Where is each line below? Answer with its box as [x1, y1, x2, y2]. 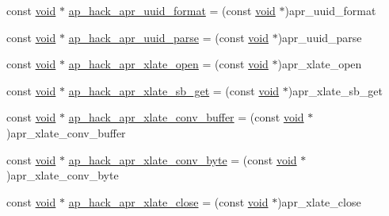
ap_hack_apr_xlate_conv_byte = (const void [68, 151, 297, 168]
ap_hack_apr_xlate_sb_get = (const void [68, 82, 280, 98]
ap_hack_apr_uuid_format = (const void [68, 2, 276, 18]
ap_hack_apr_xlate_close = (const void [68, 193, 269, 210]
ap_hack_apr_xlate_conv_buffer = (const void [68, 109, 304, 125]
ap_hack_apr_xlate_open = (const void [68, 56, 269, 72]
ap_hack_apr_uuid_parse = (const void [68, 29, 269, 45]
